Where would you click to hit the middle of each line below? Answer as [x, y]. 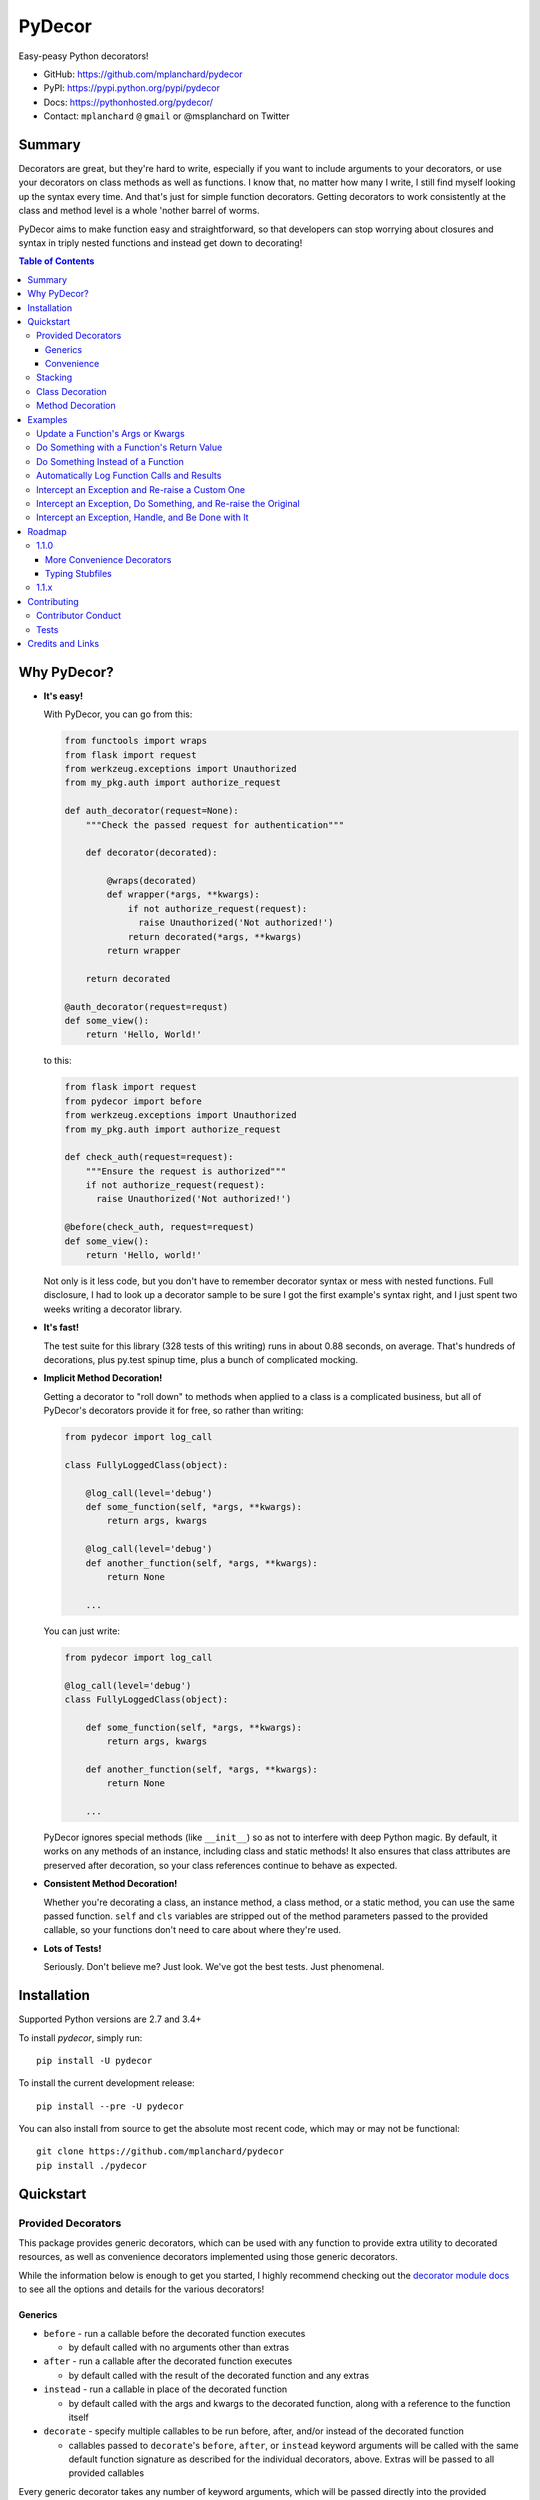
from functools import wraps [136, 741]
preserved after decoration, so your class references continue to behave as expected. [220, 1865]
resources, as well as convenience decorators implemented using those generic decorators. [208, 2257]
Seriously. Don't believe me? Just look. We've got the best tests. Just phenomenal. [214, 1967]
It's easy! [63, 696]
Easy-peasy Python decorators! [83, 56]
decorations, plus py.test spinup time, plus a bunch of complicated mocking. [201, 1359]
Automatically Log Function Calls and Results [129, 476]
